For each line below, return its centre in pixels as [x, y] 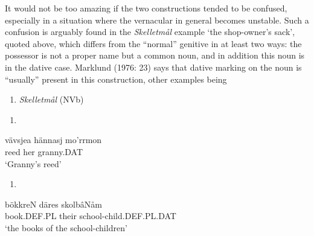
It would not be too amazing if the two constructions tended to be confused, [146, 8]
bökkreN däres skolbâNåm [53, 204]
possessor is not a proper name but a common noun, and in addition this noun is [155, 55]
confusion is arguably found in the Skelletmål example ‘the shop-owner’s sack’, [150, 32]
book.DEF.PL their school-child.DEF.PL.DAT [91, 216]
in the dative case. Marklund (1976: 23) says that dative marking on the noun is [153, 67]
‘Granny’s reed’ [33, 163]
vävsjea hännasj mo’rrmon [53, 140]
